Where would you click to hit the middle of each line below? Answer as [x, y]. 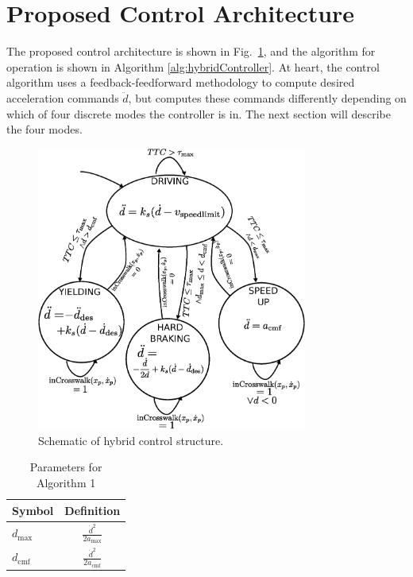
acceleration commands [63, 97]
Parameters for [66, 467]
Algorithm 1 [66, 483]
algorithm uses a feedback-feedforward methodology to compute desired [181, 82]
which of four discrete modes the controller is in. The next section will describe [199, 113]
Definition [93, 510]
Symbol [33, 510]
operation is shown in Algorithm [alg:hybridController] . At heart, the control [193, 66]
